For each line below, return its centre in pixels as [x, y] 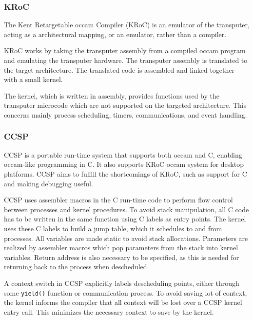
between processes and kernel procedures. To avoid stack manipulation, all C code [126, 209]
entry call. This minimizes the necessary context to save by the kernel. [109, 311]
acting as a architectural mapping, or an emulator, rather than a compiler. [115, 34]
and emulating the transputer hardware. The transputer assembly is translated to [126, 60]
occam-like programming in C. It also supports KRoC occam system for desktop [124, 164]
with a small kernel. [33, 79]
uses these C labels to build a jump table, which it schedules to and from [113, 228]
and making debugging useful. [49, 183]
